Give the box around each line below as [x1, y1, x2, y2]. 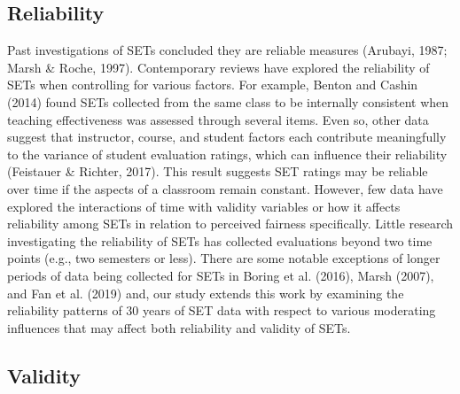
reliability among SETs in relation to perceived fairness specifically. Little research [7, 214, 454, 233]
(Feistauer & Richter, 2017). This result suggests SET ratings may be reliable [7, 162, 428, 181]
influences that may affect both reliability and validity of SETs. [7, 318, 351, 336]
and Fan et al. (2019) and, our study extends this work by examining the [7, 283, 404, 302]
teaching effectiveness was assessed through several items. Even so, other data [7, 110, 429, 128]
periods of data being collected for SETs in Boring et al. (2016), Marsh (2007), [7, 266, 434, 284]
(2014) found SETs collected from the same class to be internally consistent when [7, 92, 449, 111]
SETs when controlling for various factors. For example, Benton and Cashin [7, 75, 418, 94]
